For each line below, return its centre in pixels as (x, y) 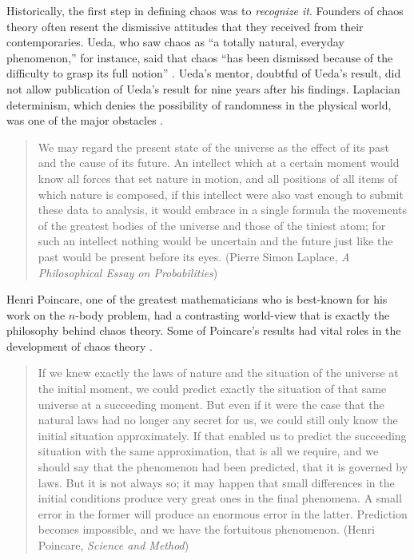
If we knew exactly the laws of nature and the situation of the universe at (218, 373)
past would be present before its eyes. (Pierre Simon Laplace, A (194, 256)
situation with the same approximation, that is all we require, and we (208, 451)
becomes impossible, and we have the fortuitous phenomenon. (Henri (206, 529)
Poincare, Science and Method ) (113, 545)
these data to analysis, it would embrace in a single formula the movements (223, 210)
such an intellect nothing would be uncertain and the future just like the (215, 241)
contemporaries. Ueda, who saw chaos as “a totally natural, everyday (175, 42)
